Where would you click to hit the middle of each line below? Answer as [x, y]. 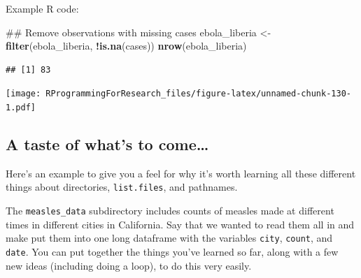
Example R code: [42, 8]
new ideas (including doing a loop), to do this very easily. [129, 265]
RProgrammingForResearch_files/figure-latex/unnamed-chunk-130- [198, 94]
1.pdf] [21, 108]
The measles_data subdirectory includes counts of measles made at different [170, 211]
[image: [23, 94]
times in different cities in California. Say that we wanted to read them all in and [180, 224]
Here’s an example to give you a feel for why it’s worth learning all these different [181, 173]
